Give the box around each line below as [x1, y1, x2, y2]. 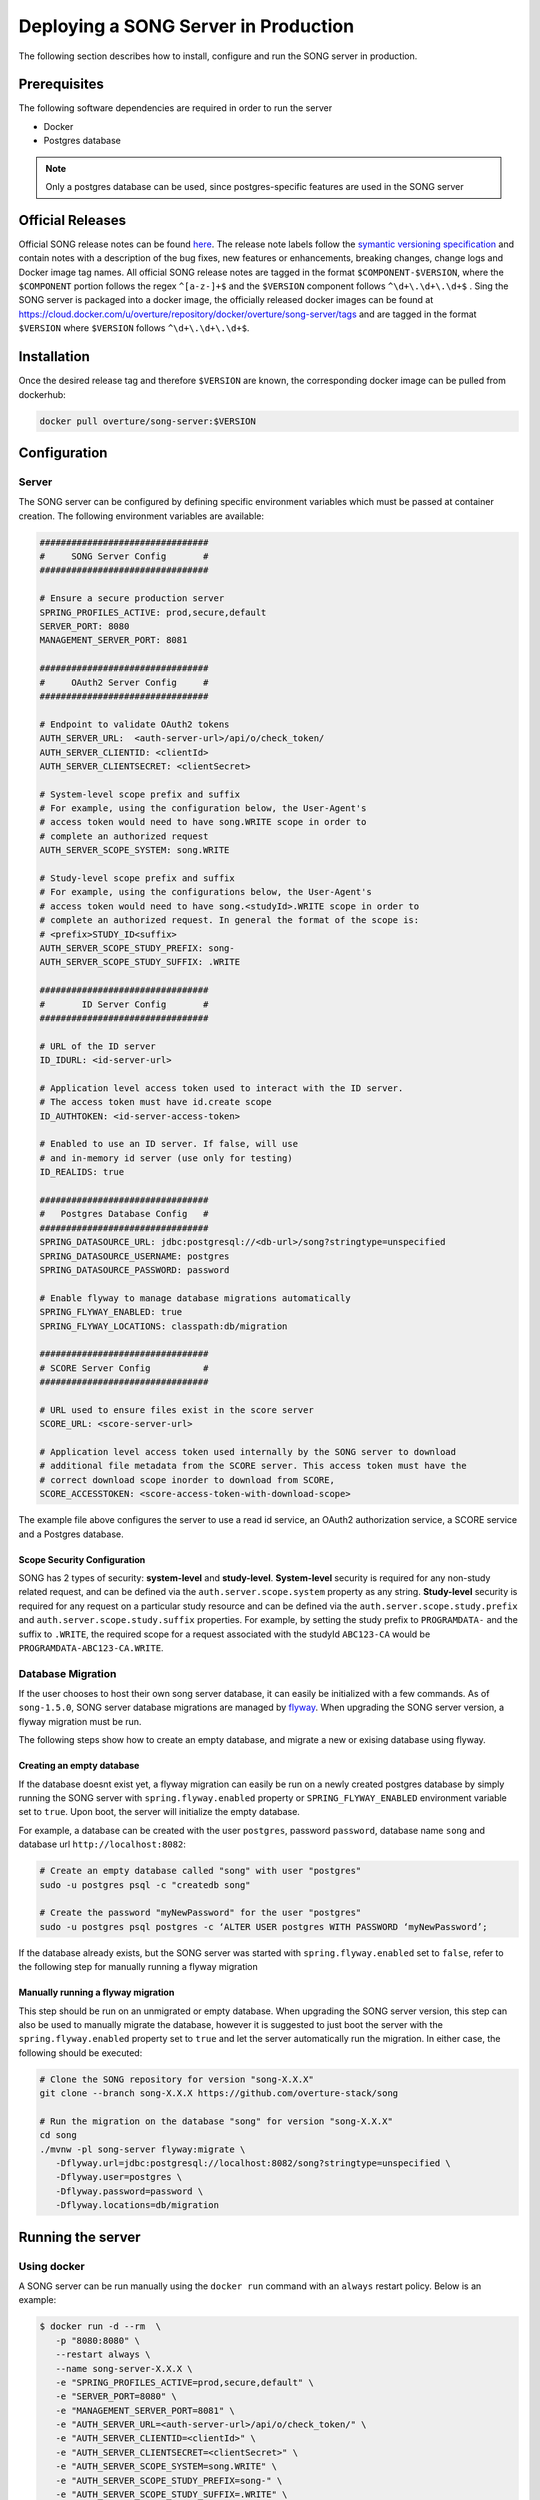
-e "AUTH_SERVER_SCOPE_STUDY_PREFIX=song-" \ [55, 2475, 283, 2486]
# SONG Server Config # [39, 551, 209, 562]
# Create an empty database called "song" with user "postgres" [39, 1865, 362, 1877]
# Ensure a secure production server [39, 593, 225, 604]
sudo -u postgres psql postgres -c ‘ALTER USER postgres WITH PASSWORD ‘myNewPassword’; [39, 1921, 489, 1932]
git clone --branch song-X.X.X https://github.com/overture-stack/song [39, 2088, 399, 2099]
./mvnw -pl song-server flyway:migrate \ [39, 2143, 246, 2155]
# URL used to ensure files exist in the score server [39, 1404, 314, 1415]
